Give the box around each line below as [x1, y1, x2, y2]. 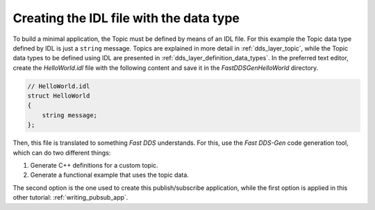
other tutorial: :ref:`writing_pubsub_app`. [12, 193, 128, 202]
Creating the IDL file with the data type [12, 10, 240, 26]
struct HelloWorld [27, 92, 90, 100]
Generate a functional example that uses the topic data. [30, 170, 189, 180]
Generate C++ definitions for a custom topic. [30, 161, 159, 170]
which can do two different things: [12, 148, 111, 157]
